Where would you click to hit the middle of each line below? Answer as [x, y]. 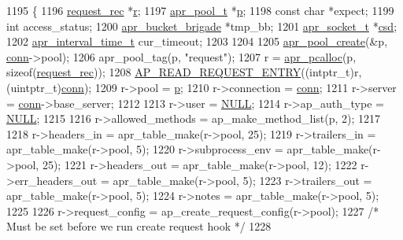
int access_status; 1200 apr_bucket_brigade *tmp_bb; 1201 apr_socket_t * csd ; [202, 26]
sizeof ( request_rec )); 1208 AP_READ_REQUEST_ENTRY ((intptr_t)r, [184, 72]
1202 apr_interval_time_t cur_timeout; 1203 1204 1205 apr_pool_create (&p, [197, 41]
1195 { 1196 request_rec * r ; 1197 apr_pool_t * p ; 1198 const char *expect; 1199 [200, 10]
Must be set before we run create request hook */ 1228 [139, 226]
